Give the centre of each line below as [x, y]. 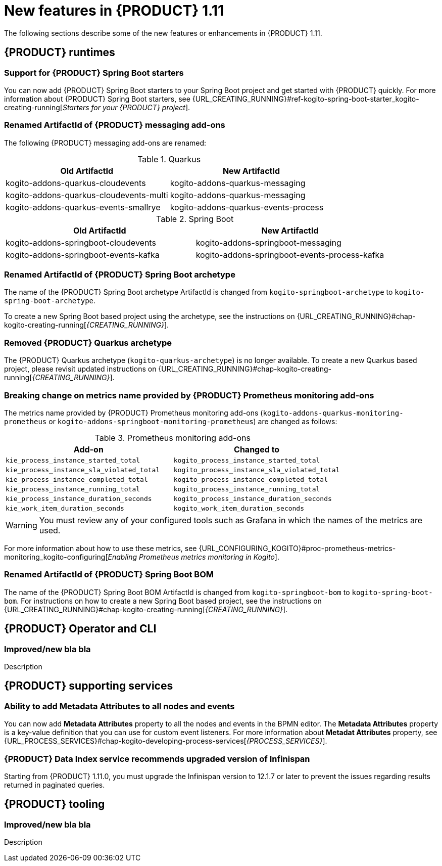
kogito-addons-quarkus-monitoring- [333, 413]
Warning [21, 525]
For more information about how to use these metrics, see [101, 548]
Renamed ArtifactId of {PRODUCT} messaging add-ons [115, 125]
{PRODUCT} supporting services [89, 686]
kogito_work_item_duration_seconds [239, 508]
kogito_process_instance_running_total [247, 489]
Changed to [257, 449]
